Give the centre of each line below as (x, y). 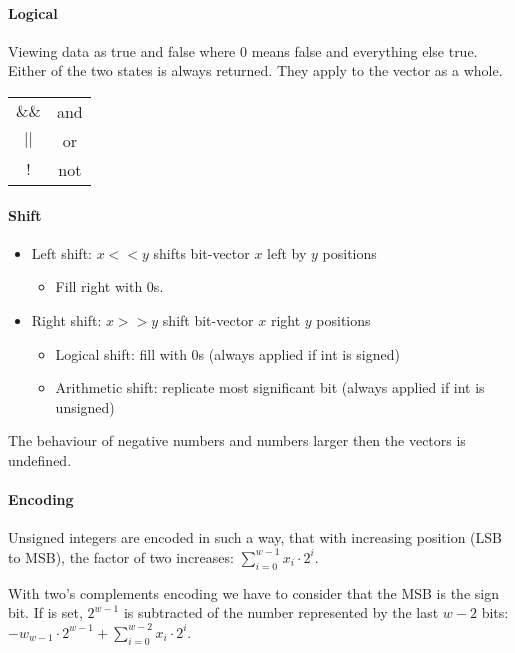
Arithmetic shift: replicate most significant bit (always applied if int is (270, 387)
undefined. (40, 459)
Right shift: (66, 319)
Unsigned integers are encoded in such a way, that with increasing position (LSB (255, 537)
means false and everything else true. (364, 50)
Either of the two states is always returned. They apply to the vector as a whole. (255, 70)
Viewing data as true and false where (122, 50)
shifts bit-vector (201, 252)
